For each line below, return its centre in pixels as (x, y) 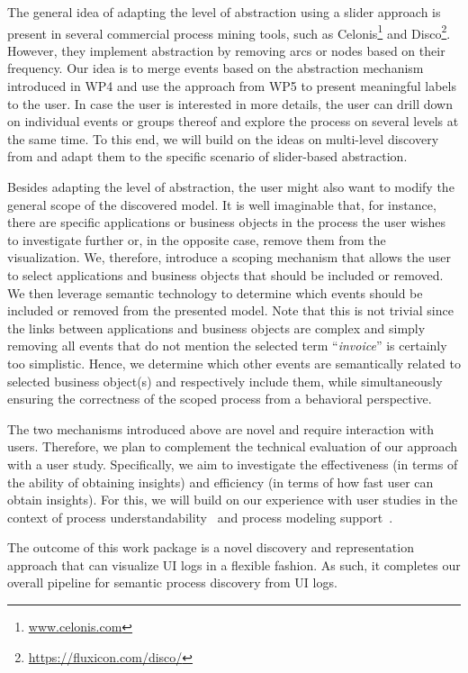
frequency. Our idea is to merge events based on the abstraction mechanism (216, 68)
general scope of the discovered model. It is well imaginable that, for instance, (222, 204)
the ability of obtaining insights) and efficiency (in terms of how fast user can (220, 482)
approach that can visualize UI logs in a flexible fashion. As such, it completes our (234, 564)
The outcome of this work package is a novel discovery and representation (211, 547)
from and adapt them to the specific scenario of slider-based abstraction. (207, 156)
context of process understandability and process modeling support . (200, 517)
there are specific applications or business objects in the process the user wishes (227, 222)
